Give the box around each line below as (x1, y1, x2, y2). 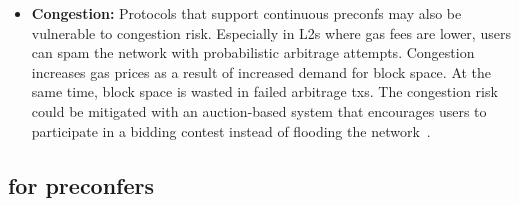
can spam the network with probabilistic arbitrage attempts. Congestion (31, 42, 475, 63)
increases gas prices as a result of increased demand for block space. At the (31, 61, 492, 82)
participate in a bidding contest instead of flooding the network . (31, 120, 431, 141)
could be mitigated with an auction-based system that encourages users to (31, 100, 487, 121)
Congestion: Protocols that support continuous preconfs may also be (31, 3, 462, 23)
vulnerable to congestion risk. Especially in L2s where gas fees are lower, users (31, 22, 511, 43)
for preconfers (8, 169, 155, 200)
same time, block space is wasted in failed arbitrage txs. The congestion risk (31, 81, 498, 102)
